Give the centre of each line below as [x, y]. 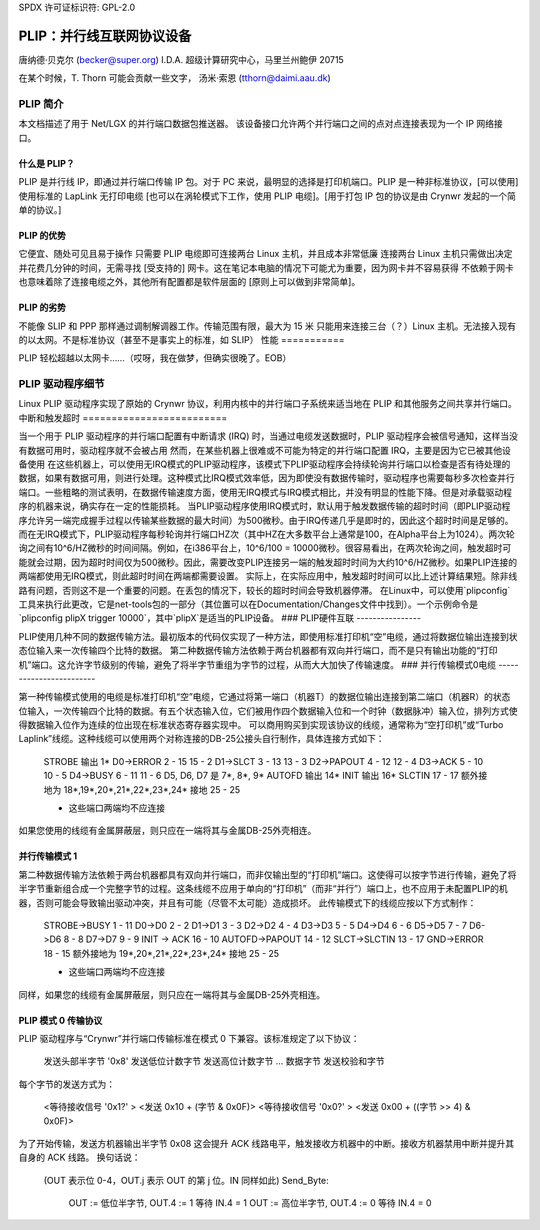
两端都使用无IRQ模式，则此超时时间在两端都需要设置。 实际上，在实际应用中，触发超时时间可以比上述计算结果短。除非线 [268, 576]
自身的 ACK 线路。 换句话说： [79, 1157]
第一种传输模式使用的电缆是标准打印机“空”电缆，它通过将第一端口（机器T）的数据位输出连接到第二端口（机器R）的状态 [264, 697]
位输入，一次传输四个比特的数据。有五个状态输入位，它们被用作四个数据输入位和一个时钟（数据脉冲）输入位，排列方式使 [268, 711]
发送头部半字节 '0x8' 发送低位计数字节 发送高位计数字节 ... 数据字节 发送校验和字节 [214, 1061]
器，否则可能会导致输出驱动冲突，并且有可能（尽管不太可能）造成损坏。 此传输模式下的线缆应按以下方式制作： [247, 902]
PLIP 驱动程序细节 [61, 384]
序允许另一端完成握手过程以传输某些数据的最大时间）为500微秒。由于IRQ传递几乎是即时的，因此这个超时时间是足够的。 [266, 520]
